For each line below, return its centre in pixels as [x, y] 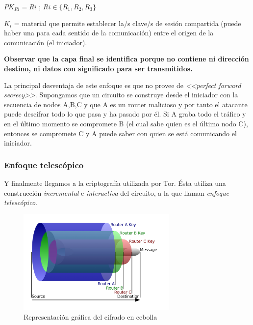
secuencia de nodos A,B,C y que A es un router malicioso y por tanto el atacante [126, 104]
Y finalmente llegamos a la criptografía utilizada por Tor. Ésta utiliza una [115, 183]
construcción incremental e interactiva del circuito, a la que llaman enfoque [116, 192]
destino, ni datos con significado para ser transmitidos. [98, 68]
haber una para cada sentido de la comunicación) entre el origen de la [109, 33]
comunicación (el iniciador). [46, 42]
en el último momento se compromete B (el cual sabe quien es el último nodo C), [126, 123]
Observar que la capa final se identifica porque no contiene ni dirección [126, 59]
